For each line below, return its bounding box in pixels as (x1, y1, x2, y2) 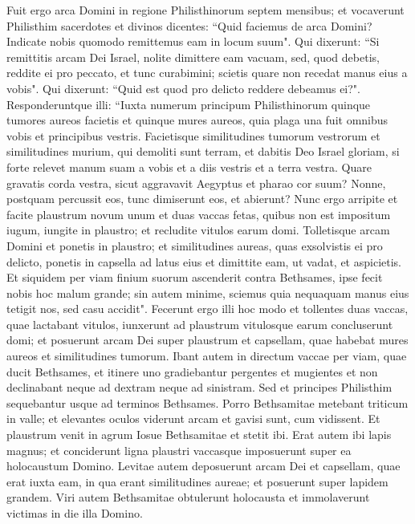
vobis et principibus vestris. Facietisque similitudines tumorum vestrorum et (6, 127, 380, 144)
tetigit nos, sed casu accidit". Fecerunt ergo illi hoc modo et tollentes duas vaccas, (6, 300, 409, 317)
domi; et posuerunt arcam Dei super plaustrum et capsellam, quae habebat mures (6, 331, 409, 348)
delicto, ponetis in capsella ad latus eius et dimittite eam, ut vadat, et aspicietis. (6, 253, 401, 270)
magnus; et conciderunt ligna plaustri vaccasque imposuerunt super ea (6, 441, 352, 458)
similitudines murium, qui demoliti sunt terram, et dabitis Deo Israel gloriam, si (6, 143, 400, 160)
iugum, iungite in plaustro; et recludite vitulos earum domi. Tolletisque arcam (6, 221, 390, 238)
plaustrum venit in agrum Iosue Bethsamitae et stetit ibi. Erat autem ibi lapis (6, 426, 392, 443)
